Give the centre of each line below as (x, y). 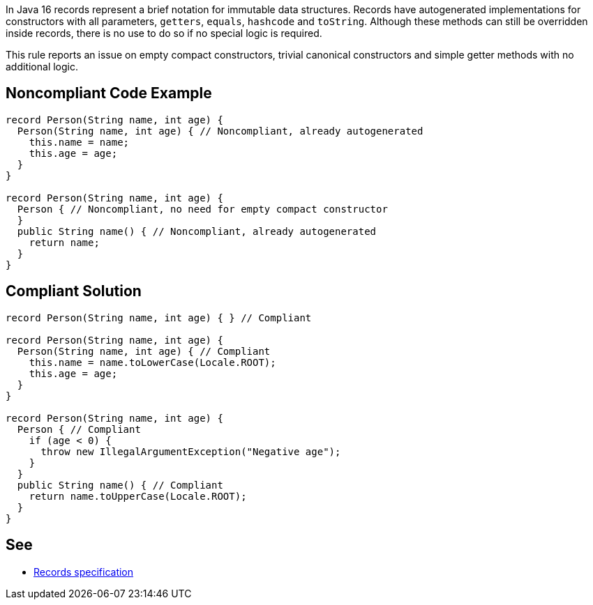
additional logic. (42, 67)
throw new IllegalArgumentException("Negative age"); (191, 451)
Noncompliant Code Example (109, 93)
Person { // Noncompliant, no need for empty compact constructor (202, 209)
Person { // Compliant (79, 429)
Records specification (84, 572)
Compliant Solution (74, 291)
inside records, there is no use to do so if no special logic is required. (164, 33)
